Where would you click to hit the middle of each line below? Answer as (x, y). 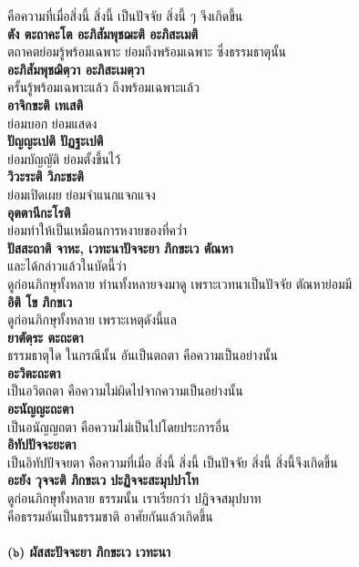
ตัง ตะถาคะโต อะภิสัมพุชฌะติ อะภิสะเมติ (103, 33)
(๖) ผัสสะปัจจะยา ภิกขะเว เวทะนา (89, 551)
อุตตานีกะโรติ (39, 212)
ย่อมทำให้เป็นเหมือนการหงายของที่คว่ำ (97, 230)
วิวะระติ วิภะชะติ (46, 176)
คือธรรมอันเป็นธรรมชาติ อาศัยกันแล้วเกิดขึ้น (110, 515)
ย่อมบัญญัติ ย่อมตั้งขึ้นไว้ (64, 158)
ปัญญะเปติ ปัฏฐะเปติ (56, 141)
